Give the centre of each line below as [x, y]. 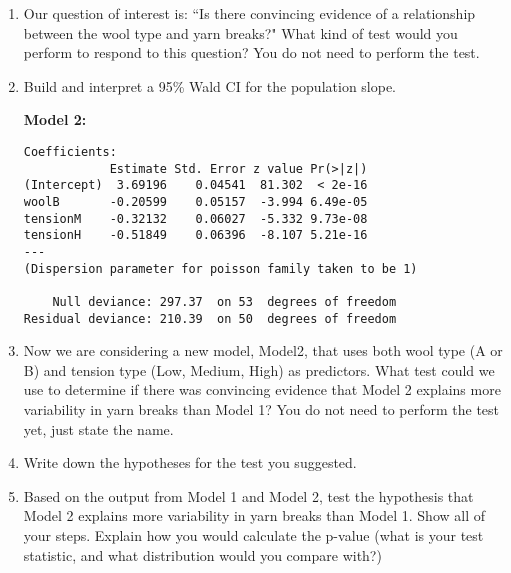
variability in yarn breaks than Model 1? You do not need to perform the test [261, 408]
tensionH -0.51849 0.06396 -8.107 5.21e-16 [195, 235]
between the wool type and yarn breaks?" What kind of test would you [240, 32]
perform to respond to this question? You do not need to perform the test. [251, 52]
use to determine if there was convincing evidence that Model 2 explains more [262, 389]
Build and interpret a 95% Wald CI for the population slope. [210, 85]
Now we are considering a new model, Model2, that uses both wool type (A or [263, 350]
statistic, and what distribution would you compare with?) [202, 554]
